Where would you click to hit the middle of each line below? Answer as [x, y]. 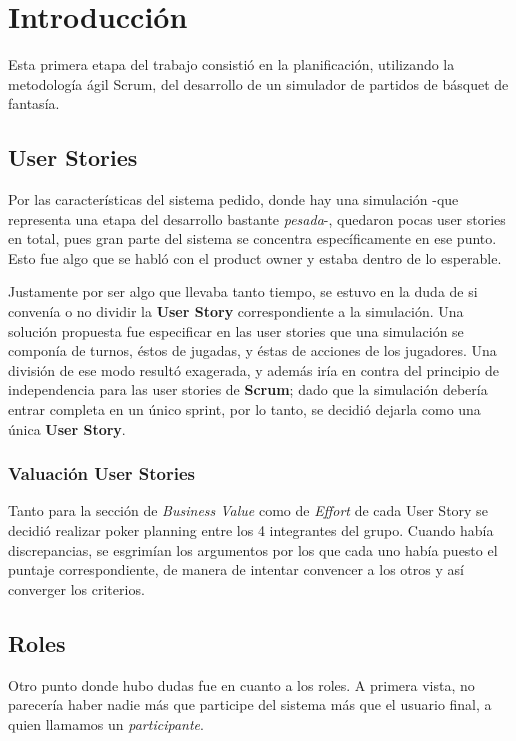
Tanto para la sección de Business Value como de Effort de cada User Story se [248, 510]
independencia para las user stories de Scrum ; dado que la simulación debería [248, 389]
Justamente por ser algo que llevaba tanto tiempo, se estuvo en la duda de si [243, 291]
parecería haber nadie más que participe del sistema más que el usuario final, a [250, 704]
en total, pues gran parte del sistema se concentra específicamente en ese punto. [252, 238]
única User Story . [67, 428]
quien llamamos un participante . [106, 723]
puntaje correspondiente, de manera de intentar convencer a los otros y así [236, 569]
